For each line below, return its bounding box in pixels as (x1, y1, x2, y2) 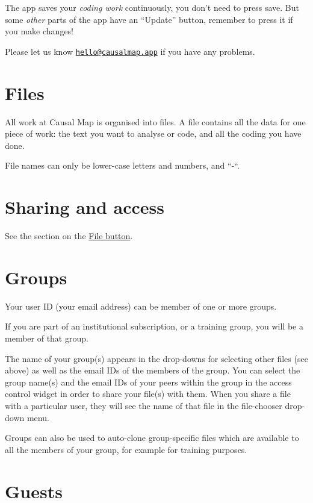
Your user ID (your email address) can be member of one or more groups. (5, 299, 277, 312)
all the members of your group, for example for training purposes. (5, 443, 247, 455)
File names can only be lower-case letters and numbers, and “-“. (5, 159, 240, 172)
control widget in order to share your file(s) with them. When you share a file (5, 387, 291, 400)
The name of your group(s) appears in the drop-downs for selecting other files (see (5, 352, 308, 364)
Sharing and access (5, 195, 164, 219)
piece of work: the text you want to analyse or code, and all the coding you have (5, 127, 302, 140)
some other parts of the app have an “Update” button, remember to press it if (5, 13, 293, 25)
